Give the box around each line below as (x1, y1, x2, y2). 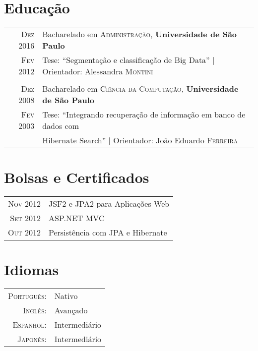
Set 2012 (10, 212, 41, 224)
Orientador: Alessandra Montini (42, 65, 153, 77)
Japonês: (17, 333, 47, 345)
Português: (8, 290, 47, 302)
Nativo (54, 290, 78, 302)
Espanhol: (12, 319, 47, 331)
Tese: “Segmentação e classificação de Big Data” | (42, 54, 215, 66)
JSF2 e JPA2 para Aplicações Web (48, 198, 170, 210)
